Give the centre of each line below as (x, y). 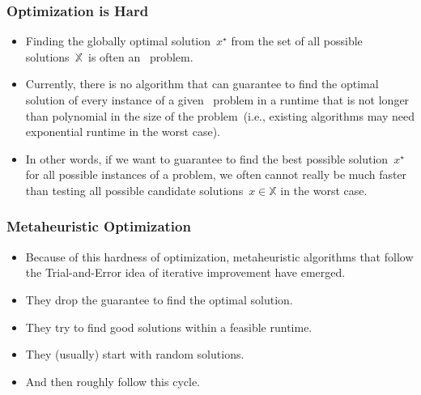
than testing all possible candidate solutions (134, 190)
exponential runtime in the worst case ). (123, 132)
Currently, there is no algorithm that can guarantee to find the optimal (202, 84)
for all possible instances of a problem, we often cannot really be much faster (216, 174)
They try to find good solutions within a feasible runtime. (169, 327)
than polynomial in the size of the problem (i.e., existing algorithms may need (220, 115)
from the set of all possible (297, 41)
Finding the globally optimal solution (118, 41)
